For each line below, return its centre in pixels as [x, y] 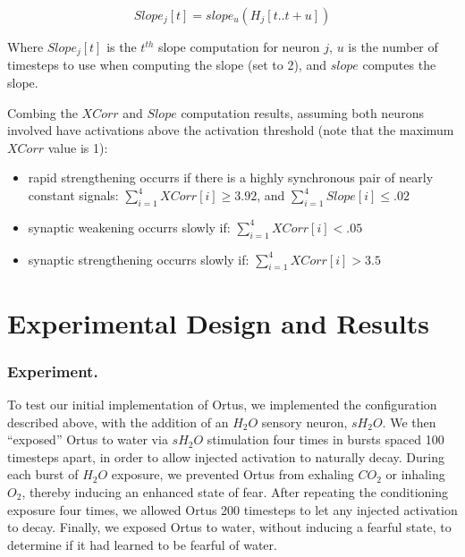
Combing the [42, 112]
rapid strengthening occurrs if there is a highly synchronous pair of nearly [231, 177]
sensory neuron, [304, 422]
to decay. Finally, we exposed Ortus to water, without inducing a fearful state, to [229, 527]
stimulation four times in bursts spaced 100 [325, 439]
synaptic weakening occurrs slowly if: [129, 227]
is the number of [393, 46]
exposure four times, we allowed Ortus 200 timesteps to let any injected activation [232, 509]
